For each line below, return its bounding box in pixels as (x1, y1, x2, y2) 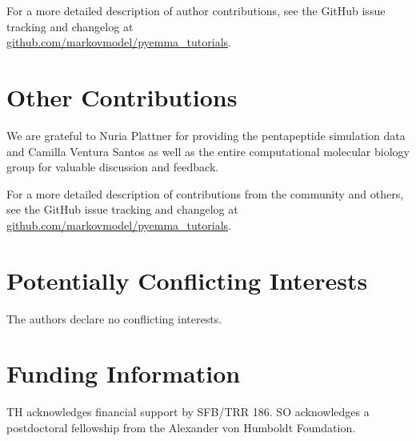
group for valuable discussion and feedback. (6, 158, 219, 175)
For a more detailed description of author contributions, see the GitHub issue (6, 2, 386, 18)
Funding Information (6, 357, 241, 390)
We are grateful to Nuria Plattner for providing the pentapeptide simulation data (6, 126, 406, 143)
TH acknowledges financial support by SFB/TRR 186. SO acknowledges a (6, 403, 370, 420)
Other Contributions (6, 80, 238, 113)
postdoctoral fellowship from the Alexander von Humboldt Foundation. (6, 419, 356, 435)
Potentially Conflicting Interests (6, 263, 368, 296)
